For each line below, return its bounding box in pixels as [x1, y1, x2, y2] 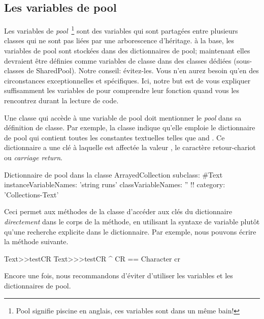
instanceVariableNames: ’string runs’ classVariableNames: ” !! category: [4, 179, 225, 190]
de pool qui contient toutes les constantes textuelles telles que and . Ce [4, 132, 225, 142]
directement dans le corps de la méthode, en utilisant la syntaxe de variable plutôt [4, 216, 260, 226]
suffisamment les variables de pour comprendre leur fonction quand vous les [4, 85, 240, 96]
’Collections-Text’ [4, 189, 59, 199]
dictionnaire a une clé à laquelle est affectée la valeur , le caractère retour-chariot [4, 142, 256, 153]
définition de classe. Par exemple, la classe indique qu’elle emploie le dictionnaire [4, 122, 255, 133]
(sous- [234, 55, 252, 66]
